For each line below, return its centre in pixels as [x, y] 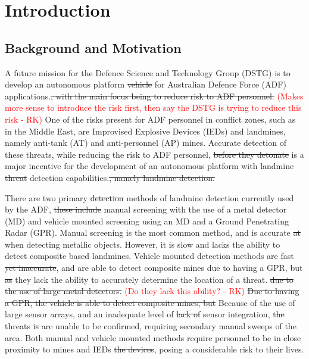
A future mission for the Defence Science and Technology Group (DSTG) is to [148, 72]
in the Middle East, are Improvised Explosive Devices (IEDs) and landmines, [145, 131]
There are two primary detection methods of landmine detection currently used [149, 197]
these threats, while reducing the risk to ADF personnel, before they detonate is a [154, 154]
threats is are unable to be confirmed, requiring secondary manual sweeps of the [151, 326]
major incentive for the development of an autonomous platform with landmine [149, 166]
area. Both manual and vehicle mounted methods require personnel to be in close [153, 337]
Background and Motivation [93, 47]
